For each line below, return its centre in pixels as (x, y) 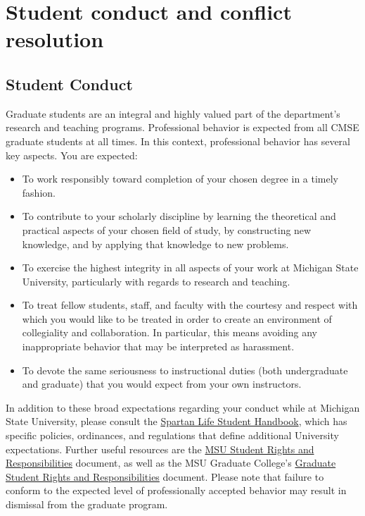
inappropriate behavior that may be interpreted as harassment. (158, 346)
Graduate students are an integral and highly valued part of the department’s (173, 113)
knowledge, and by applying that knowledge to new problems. (155, 244)
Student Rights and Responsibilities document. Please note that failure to (165, 476)
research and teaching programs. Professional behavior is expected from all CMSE (182, 127)
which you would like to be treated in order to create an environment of (177, 318)
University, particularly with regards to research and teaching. (156, 281)
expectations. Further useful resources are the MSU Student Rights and (160, 449)
